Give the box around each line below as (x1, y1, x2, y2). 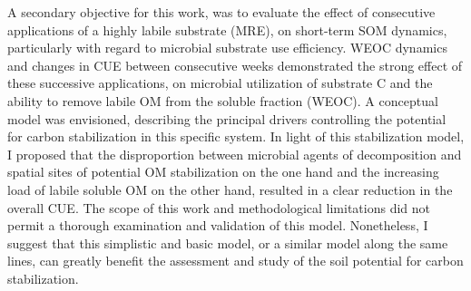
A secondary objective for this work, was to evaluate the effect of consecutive (7, 3, 436, 21)
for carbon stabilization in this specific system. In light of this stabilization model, (7, 127, 465, 146)
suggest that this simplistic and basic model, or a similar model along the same (7, 233, 448, 252)
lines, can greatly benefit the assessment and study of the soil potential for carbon (7, 251, 464, 270)
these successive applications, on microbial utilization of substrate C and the (7, 73, 433, 92)
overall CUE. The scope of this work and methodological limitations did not (7, 198, 431, 217)
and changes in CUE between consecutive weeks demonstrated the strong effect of (7, 55, 463, 74)
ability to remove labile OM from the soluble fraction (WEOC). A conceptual (7, 91, 438, 110)
